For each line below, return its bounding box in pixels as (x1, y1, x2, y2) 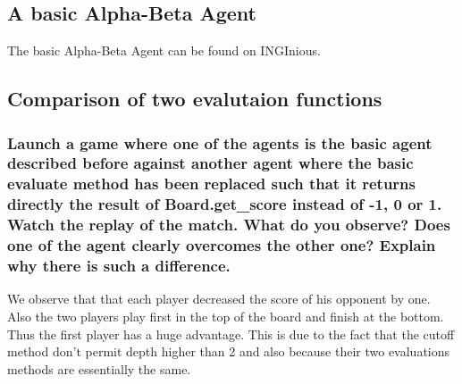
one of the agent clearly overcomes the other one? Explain (7, 234, 436, 256)
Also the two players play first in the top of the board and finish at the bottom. (7, 306, 444, 325)
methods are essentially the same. (7, 359, 191, 378)
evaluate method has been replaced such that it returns (7, 172, 416, 195)
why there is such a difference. (7, 255, 231, 277)
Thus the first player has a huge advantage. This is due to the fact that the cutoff (7, 324, 455, 343)
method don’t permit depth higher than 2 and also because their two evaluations (7, 342, 450, 361)
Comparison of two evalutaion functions (7, 85, 382, 113)
